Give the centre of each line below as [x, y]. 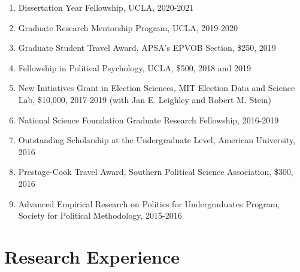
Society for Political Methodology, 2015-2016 [100, 215]
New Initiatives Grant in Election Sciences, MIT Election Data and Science [157, 88]
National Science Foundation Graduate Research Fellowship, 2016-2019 [149, 120]
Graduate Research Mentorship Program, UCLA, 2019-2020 [128, 27]
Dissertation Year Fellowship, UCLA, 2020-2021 [106, 7]
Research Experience [92, 256]
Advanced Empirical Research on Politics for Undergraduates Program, [149, 203]
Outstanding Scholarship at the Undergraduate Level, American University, [157, 140]
